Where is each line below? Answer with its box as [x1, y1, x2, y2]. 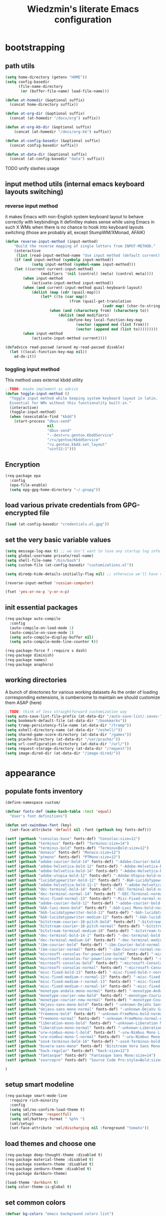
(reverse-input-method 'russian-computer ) [5, 580, 94, 586]
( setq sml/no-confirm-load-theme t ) [9, 1107, 85, 1112]
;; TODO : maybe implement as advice [5, 387, 79, 392]
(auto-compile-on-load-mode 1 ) [9, 625, 74, 630]
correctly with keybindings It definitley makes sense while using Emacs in [5, 219, 155, 225]
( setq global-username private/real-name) [5, 553, 94, 558]
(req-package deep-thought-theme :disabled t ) [5, 1153, 103, 1157]
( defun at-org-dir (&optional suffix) [5, 111, 85, 116]
